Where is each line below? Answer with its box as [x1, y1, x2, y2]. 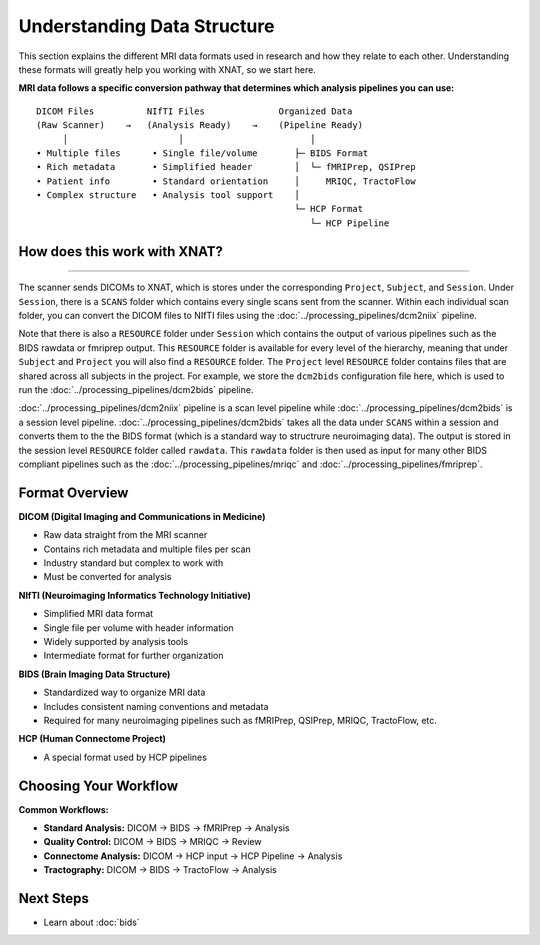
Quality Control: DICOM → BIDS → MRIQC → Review [43, 836, 262, 848]
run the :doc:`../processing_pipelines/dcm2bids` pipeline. [18, 383, 254, 395]
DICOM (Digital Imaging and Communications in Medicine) [18, 510, 266, 522]
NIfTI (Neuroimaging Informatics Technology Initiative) [18, 589, 252, 601]
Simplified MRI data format [43, 608, 154, 620]
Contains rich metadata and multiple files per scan [43, 543, 252, 555]
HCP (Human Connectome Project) [18, 733, 167, 745]
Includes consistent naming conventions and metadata [43, 700, 269, 712]
